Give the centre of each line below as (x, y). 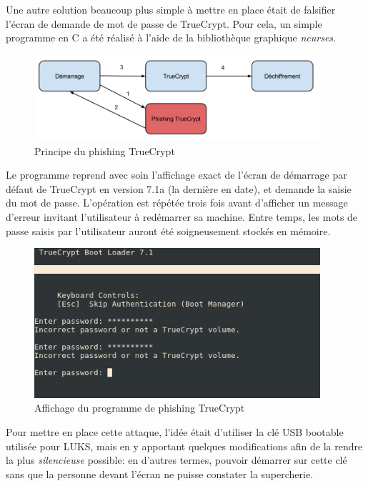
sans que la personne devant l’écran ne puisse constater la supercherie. (160, 473)
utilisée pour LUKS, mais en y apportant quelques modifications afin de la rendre (184, 446)
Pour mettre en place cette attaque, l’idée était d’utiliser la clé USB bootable (175, 431)
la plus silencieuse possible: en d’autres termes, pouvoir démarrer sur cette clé (176, 460)
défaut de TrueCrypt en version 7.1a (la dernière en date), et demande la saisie (179, 188)
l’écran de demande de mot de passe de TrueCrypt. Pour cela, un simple (164, 23)
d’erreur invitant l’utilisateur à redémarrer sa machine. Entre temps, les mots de (182, 217)
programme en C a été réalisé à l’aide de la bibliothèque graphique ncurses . (171, 38)
